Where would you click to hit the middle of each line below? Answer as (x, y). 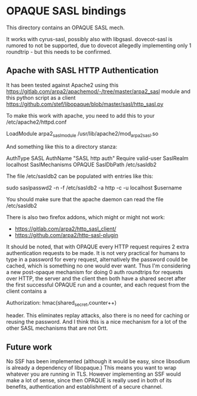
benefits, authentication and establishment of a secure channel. (84, 387)
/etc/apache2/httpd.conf (36, 122)
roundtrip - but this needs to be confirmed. (59, 51)
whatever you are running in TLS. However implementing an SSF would (93, 374)
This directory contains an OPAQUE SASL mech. (66, 27)
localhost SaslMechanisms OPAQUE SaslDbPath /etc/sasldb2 (81, 164)
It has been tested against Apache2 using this (62, 85)
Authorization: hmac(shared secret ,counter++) (61, 303)
